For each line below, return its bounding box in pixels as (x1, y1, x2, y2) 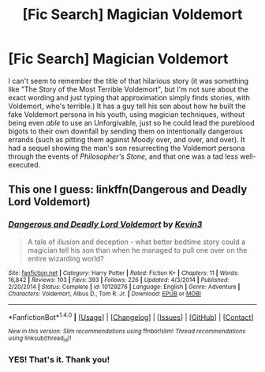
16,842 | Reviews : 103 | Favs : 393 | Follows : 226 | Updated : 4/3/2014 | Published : (8, 276, 230, 284)
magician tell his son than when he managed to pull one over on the (27, 245, 248, 254)
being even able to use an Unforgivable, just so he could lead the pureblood (8, 118, 255, 127)
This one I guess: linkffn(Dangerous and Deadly (8, 183, 248, 197)
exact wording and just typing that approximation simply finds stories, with (8, 92, 250, 102)
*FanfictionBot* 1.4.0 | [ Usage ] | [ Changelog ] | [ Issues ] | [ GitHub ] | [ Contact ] (8, 310, 254, 321)
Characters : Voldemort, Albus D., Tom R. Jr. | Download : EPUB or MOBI (8, 290, 201, 298)
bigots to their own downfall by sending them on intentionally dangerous (8, 126, 243, 136)
